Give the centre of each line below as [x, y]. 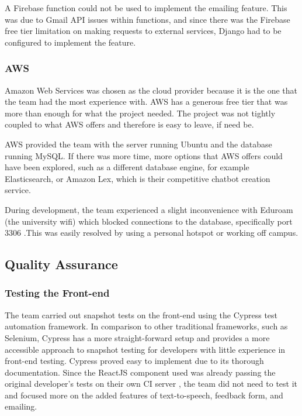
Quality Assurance [61, 264]
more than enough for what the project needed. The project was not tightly [140, 113]
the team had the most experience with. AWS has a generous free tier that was [146, 102]
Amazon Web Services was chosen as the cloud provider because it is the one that [151, 90]
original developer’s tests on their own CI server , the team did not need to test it [151, 384]
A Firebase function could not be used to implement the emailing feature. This [146, 8]
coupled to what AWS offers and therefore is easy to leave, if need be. [129, 124]
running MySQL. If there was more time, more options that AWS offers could [144, 155]
